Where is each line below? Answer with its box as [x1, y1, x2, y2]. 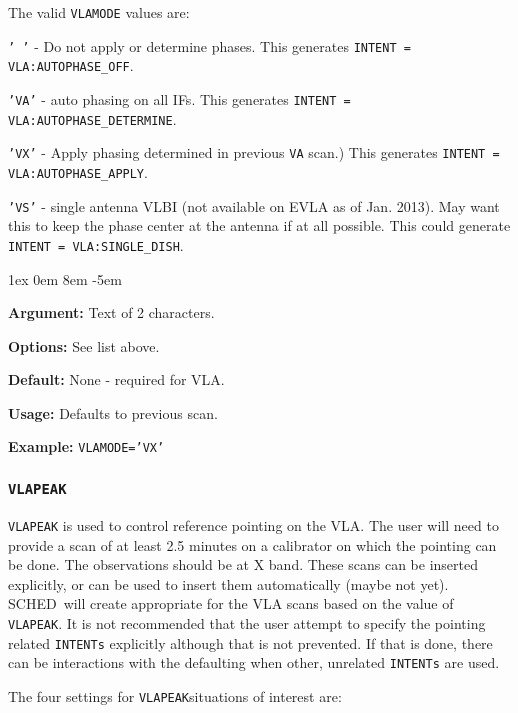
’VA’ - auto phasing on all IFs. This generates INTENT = [8, 88, 351, 109]
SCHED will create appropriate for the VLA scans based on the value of [8, 593, 454, 614]
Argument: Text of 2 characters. [8, 302, 215, 323]
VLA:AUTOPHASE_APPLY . [8, 161, 148, 182]
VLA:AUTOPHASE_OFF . [8, 55, 134, 76]
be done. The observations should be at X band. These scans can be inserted [8, 554, 478, 575]
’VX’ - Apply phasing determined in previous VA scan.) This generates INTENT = [8, 142, 500, 163]
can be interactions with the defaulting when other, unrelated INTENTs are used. [8, 652, 500, 673]
